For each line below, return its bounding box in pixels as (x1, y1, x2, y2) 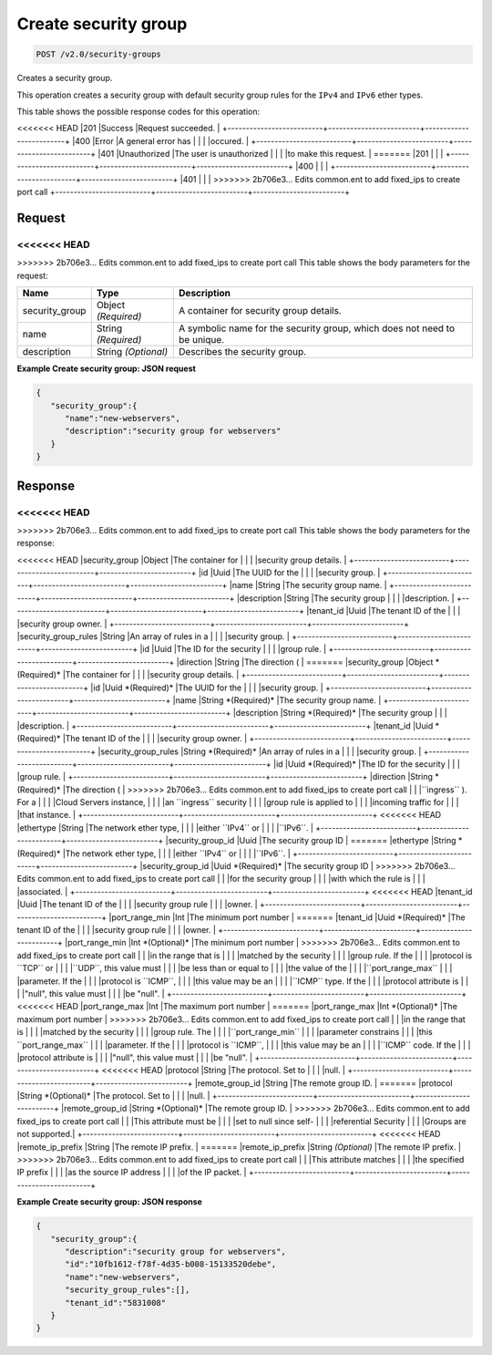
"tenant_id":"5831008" (65, 1298, 167, 1308)
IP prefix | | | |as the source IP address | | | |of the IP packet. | (16, 1167, 247, 1178)
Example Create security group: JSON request (16, 363, 196, 374)
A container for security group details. (179, 305, 342, 317)
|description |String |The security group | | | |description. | (236, 593, 455, 604)
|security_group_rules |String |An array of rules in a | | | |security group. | (16, 631, 291, 642)
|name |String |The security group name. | (229, 580, 387, 591)
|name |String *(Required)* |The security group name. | (172, 694, 382, 706)
